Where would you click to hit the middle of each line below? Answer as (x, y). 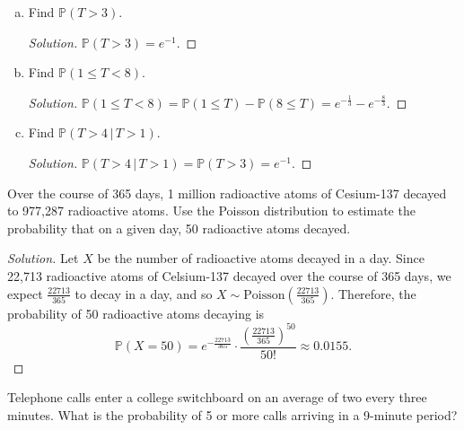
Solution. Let (43, 258)
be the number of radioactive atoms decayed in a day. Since (261, 258)
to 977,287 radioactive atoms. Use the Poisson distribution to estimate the (211, 211)
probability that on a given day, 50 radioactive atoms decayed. (179, 228)
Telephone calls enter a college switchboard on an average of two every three (217, 397)
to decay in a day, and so (144, 293)
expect (25, 293)
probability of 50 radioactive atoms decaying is (136, 313)
